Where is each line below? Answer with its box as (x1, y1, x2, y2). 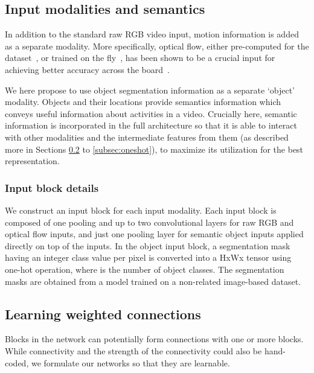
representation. (5, 155, 60, 167)
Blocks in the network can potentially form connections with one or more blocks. (5, 333, 304, 345)
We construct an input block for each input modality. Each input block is (5, 203, 277, 216)
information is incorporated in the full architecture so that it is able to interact (5, 119, 297, 132)
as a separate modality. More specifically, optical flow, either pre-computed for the (5, 39, 309, 52)
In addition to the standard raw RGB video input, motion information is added (5, 28, 299, 40)
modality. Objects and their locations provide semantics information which (5, 95, 281, 108)
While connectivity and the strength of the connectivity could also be (5, 344, 262, 357)
